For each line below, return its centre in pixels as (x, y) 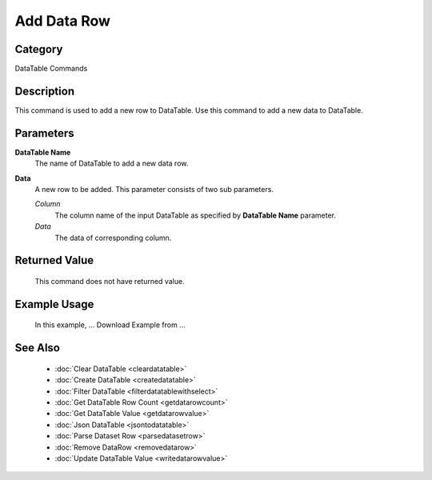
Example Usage (54, 304)
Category (39, 49)
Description (45, 91)
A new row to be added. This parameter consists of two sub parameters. (154, 190)
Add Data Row (63, 21)
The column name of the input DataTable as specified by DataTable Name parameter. (195, 215)
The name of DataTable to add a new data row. (112, 163)
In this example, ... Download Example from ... (110, 325)
